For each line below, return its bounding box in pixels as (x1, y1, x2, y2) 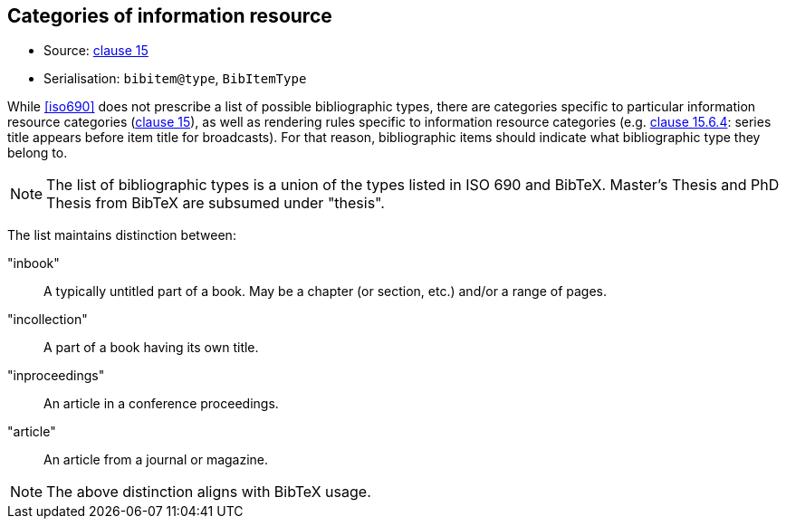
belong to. (7, 145, 68, 161)
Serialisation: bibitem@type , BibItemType (43, 71, 307, 87)
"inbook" (7, 255, 60, 272)
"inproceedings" (7, 368, 105, 384)
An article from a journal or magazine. (43, 452, 269, 468)
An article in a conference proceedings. (43, 396, 279, 412)
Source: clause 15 (43, 43, 149, 59)
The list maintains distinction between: (7, 227, 236, 244)
